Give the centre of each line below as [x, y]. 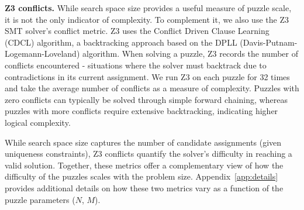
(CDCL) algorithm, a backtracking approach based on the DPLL [121, 42]
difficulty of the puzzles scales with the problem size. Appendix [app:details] [141, 176]
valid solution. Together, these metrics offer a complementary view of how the [144, 165]
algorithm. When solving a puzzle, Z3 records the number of [190, 54]
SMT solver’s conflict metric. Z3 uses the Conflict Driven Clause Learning [137, 31]
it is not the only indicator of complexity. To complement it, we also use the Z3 [147, 19]
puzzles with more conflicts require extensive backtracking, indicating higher [141, 111]
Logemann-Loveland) [42, 54]
